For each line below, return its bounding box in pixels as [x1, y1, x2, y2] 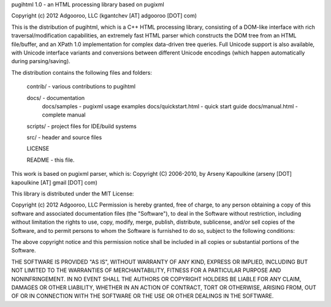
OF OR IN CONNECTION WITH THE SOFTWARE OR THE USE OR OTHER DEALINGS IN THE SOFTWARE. [11, 292, 274, 300]
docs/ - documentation [26, 94, 85, 101]
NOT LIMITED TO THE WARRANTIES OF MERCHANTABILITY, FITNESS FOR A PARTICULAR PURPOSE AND [11, 267, 281, 274]
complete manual [42, 111, 86, 119]
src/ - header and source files [26, 134, 102, 141]
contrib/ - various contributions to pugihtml [26, 83, 136, 90]
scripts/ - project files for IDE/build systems [26, 123, 137, 130]
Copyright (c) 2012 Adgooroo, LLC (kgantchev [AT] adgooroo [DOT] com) [11, 12, 197, 20]
